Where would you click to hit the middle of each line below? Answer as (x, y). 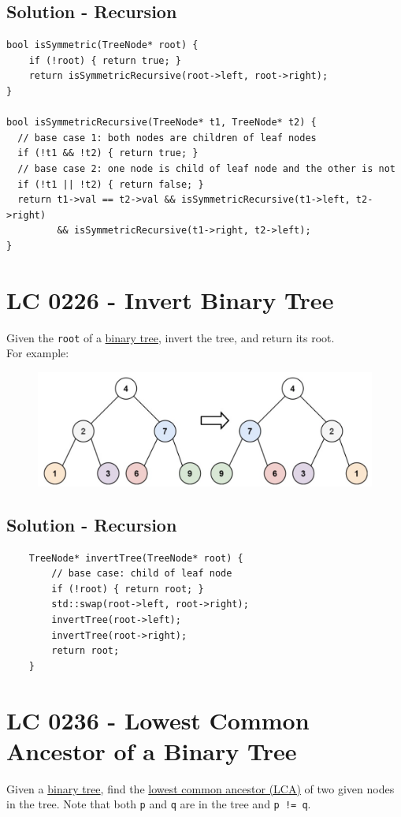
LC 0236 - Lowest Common (158, 720)
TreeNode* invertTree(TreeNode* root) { (136, 558)
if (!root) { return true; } (105, 60)
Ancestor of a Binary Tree (152, 750)
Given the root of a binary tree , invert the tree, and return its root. (171, 337)
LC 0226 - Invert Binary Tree (170, 299)
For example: (38, 353)
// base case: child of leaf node (142, 574)
